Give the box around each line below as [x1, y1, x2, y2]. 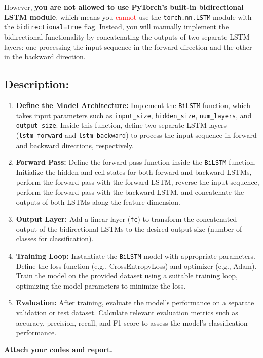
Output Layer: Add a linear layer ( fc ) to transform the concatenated [16, 213, 237, 224]
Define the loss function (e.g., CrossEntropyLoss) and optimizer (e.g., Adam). [16, 260, 257, 271]
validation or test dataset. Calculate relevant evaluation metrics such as [16, 307, 238, 318]
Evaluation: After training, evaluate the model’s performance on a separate [16, 297, 254, 308]
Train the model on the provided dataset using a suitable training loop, [16, 270, 238, 281]
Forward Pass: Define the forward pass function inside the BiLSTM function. [16, 157, 256, 167]
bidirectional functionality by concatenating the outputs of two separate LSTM [4, 31, 250, 42]
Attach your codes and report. [4, 344, 112, 354]
